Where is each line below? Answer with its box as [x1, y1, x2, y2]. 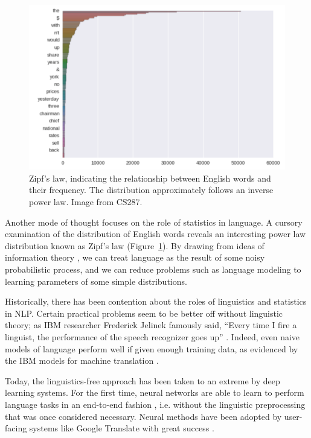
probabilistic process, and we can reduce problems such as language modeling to [5, 263, 301, 276]
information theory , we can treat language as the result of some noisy [5, 251, 265, 264]
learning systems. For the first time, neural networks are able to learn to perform [5, 386, 304, 399]
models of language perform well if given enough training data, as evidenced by [5, 342, 298, 355]
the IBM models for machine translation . [5, 354, 159, 367]
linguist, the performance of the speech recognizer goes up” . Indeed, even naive [5, 331, 300, 343]
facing [5, 422, 27, 434]
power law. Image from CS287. [29, 195, 143, 208]
